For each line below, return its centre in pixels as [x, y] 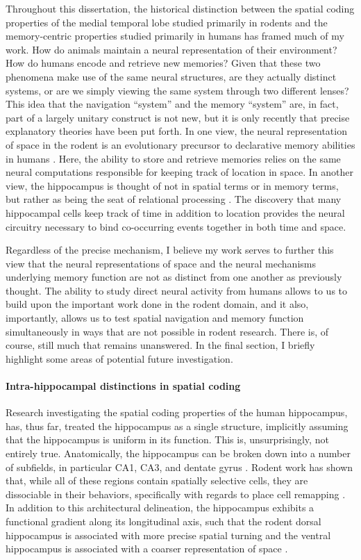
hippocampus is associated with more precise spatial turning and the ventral [168, 535]
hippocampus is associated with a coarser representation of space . [147, 549]
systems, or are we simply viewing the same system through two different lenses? [177, 90]
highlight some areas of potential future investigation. [119, 358]
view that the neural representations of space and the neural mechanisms [161, 263]
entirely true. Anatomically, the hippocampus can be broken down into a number [178, 453]
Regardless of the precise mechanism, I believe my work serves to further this [170, 250]
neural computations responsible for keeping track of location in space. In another [180, 172]
